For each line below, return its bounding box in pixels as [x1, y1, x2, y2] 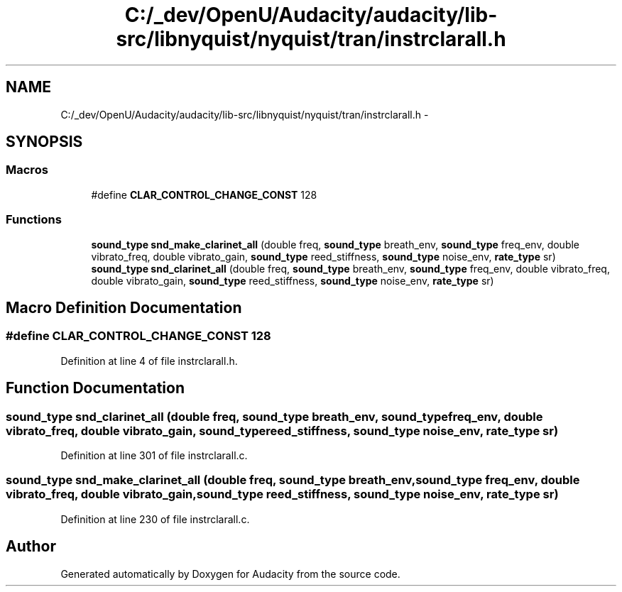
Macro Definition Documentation [6, 298, 242, 317]
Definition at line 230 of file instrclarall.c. [60, 512, 250, 525]
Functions [6, 212, 62, 227]
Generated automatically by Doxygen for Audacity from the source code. [60, 567, 400, 580]
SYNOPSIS [6, 133, 83, 151]
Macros [6, 163, 48, 177]
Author [6, 537, 56, 556]
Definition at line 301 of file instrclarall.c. [60, 449, 248, 461]
